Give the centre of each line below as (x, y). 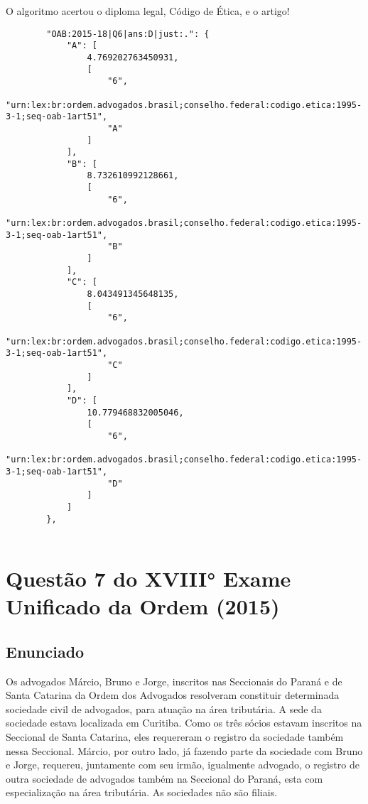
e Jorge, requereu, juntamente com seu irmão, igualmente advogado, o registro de (183, 765)
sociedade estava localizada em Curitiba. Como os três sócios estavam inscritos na (184, 723)
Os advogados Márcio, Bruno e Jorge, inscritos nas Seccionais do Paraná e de (174, 681)
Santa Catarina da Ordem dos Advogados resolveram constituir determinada (173, 695)
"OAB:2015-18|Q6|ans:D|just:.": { (128, 34)
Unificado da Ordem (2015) (143, 606)
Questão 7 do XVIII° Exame (148, 578)
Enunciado (45, 651)
